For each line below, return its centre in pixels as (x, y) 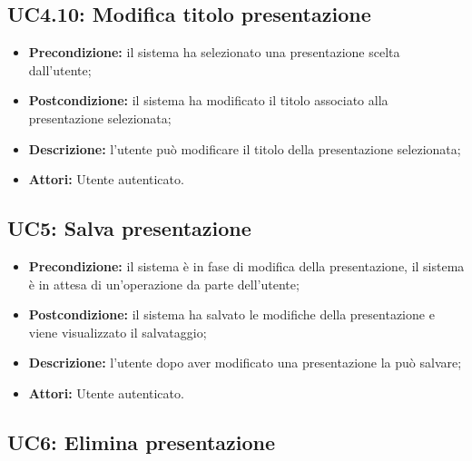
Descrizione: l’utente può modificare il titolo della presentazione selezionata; (245, 148)
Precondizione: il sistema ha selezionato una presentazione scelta (214, 52)
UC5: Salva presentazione (129, 228)
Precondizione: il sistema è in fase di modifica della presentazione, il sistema (246, 265)
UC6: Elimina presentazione (142, 441)
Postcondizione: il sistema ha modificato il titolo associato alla (208, 100)
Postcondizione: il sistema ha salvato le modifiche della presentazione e (231, 314)
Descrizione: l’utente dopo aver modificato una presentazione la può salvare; (245, 363)
